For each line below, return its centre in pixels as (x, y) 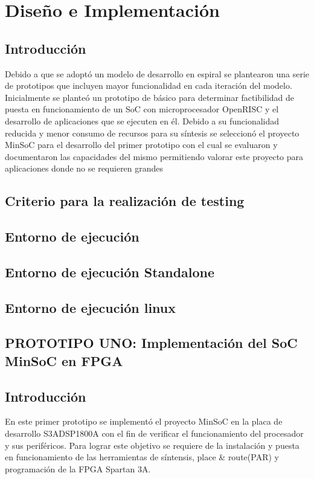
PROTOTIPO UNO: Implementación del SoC (151, 343)
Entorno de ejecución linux (91, 307)
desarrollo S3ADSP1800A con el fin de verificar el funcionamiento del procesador (154, 433)
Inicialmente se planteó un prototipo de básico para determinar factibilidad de (150, 97)
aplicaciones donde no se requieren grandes (84, 168)
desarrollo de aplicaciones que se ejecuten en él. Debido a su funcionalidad (142, 121)
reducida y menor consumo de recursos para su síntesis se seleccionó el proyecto (152, 133)
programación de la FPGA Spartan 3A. (78, 468)
